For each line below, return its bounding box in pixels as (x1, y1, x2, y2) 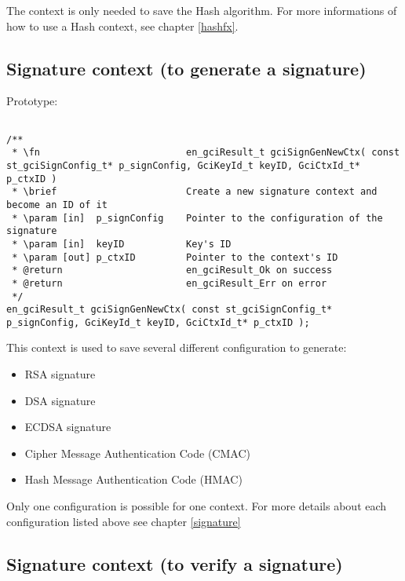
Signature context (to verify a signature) (6, 551, 343, 576)
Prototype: (6, 93, 58, 109)
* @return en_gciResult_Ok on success (12, 265, 333, 276)
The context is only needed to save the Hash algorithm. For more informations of (6, 2, 397, 18)
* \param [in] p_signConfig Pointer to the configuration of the (12, 212, 383, 224)
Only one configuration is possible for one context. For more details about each (6, 498, 387, 514)
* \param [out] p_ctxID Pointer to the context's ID (12, 251, 338, 263)
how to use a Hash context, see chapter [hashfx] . (6, 17, 239, 34)
